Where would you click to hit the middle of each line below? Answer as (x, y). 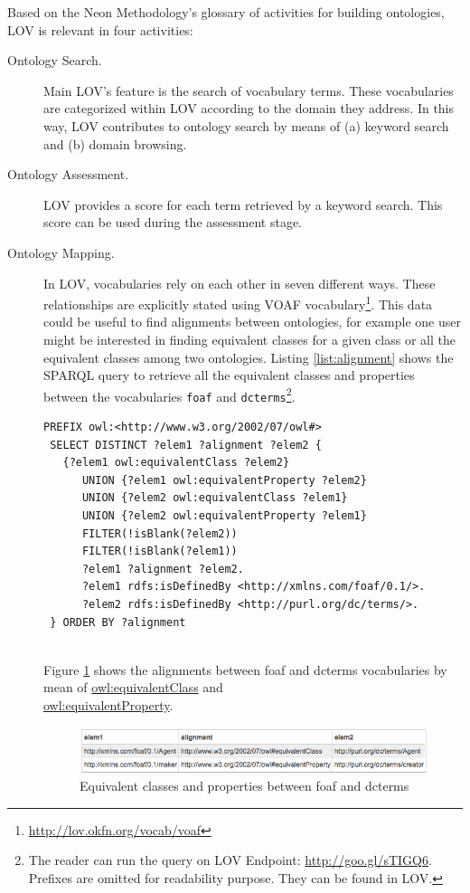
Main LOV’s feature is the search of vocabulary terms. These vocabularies (249, 90)
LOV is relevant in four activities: (100, 29)
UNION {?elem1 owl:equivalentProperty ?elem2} (224, 480)
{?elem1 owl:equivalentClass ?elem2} (176, 463)
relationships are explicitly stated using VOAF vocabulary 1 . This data (238, 303)
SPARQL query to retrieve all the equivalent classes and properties (229, 375)
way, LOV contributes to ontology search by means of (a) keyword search (246, 125)
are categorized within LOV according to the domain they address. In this (249, 108)
